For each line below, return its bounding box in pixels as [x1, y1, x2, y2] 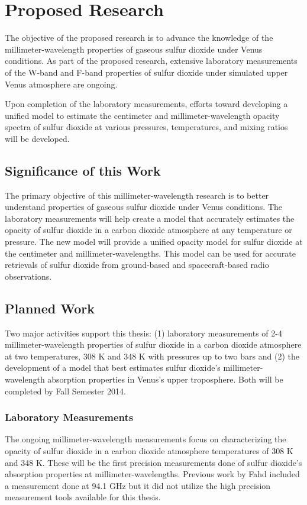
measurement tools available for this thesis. [5, 491, 161, 503]
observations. [5, 270, 52, 282]
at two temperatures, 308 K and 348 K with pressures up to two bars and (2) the [5, 349, 299, 362]
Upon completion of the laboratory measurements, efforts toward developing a [5, 98, 288, 110]
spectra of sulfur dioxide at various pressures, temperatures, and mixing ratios [5, 121, 288, 133]
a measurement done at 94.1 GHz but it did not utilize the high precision [5, 479, 271, 491]
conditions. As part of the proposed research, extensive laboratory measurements [5, 54, 298, 67]
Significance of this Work [5, 161, 161, 179]
